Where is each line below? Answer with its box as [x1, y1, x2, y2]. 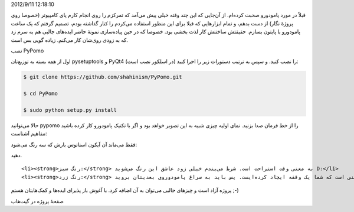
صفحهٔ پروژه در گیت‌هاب [11, 197, 64, 204]
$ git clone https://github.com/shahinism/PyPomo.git [23, 74, 182, 81]
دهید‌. [11, 152, 22, 159]
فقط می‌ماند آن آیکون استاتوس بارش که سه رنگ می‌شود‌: [11, 141, 137, 148]
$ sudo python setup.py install [23, 107, 117, 113]
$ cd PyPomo [23, 90, 58, 97]
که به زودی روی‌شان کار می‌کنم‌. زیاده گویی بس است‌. [11, 36, 128, 44]
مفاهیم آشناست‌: [11, 130, 47, 137]
